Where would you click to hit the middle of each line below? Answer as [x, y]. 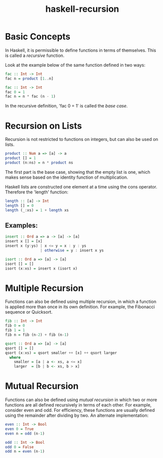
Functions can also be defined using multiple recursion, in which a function [81, 302]
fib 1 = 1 [15, 330]
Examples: [22, 225]
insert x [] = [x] [24, 242]
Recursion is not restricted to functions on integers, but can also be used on [81, 139]
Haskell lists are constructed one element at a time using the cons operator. [81, 187]
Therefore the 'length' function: [37, 192]
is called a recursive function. [35, 55]
